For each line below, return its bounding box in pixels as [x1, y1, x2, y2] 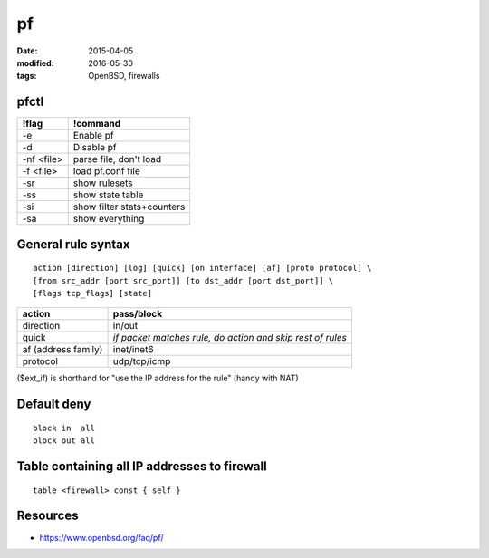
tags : [16, 71, 37, 82]
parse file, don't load [72, 153, 162, 166]
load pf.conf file [72, 165, 140, 178]
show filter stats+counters [72, 200, 186, 213]
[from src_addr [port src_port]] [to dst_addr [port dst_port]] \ [33, 275, 334, 285]
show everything [72, 213, 145, 226]
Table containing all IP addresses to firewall [16, 458, 267, 475]
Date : [16, 45, 38, 56]
